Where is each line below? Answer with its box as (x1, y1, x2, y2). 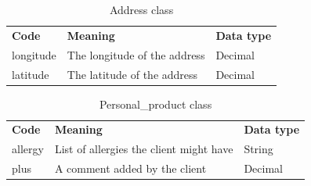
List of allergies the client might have (54, 141, 233, 157)
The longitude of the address (67, 46, 205, 63)
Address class (109, 2, 174, 17)
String (244, 141, 273, 157)
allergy (12, 141, 44, 157)
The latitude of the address (67, 66, 198, 82)
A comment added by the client (54, 160, 207, 177)
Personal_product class (99, 95, 212, 112)
